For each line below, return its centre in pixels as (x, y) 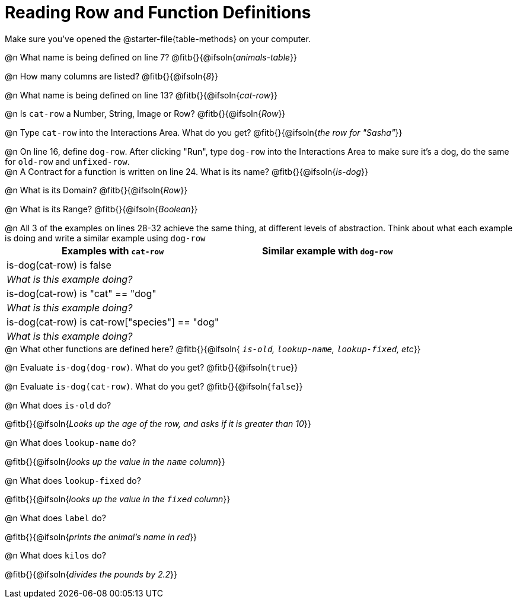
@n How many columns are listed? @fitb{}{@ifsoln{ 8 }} (111, 76)
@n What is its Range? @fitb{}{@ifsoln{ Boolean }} (101, 209)
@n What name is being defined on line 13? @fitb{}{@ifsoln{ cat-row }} (141, 95)
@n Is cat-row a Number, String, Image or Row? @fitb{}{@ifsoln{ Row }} (145, 114)
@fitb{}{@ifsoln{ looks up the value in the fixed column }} (118, 499)
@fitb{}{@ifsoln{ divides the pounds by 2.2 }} (91, 574)
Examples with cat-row (113, 251)
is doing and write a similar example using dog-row (105, 238)
